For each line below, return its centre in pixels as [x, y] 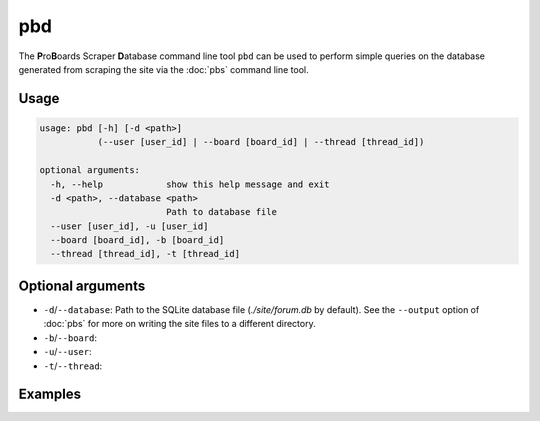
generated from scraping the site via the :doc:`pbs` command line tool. [163, 69]
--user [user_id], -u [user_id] [129, 226]
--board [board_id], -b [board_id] [137, 240]
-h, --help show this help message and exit [190, 184]
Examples [50, 394]
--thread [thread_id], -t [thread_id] [145, 254]
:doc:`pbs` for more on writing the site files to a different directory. [179, 324]
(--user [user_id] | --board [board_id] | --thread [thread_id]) [261, 142]
